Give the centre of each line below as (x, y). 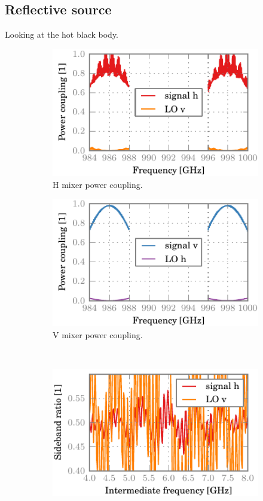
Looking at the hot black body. (62, 34)
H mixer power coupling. (98, 184)
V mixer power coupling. (98, 334)
